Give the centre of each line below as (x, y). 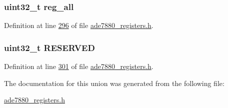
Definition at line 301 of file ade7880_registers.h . (79, 66)
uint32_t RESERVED (49, 47)
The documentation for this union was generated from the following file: (114, 83)
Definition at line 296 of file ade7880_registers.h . (79, 25)
